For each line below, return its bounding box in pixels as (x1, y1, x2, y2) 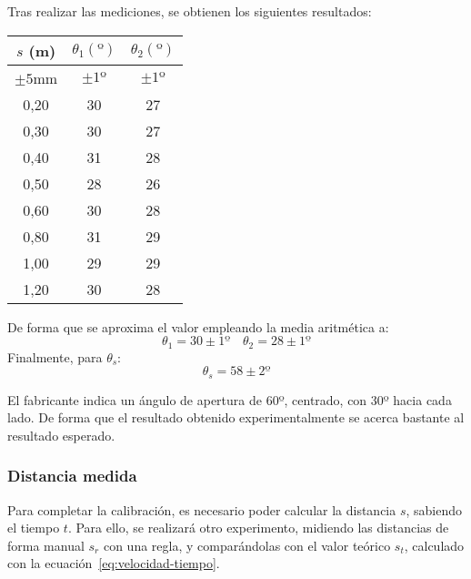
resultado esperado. (7, 425, 115, 444)
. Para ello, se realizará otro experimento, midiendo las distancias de (67, 518, 449, 537)
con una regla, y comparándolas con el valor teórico (103, 535, 391, 554)
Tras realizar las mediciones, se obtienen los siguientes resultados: (7, 2, 372, 20)
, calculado (404, 535, 465, 554)
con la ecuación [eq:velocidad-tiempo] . (7, 554, 220, 573)
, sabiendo (406, 500, 463, 519)
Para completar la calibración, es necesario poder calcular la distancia (7, 500, 396, 519)
